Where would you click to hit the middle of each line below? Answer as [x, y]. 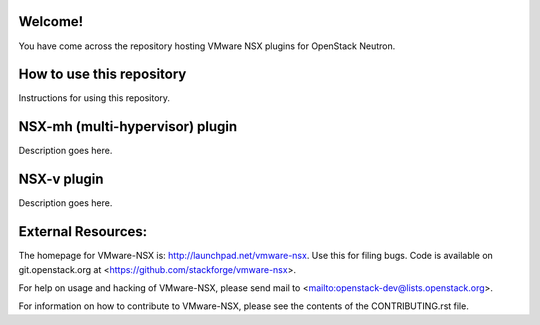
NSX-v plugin [61, 179]
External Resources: [83, 231]
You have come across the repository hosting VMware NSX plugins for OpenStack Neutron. [207, 46]
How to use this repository [102, 74]
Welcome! [51, 21]
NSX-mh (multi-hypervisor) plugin [128, 126]
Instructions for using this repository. [94, 98]
